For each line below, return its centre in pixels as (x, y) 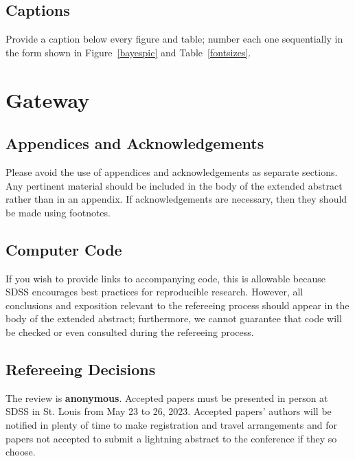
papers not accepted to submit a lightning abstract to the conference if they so (171, 438)
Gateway (48, 99)
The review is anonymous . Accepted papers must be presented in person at (167, 397)
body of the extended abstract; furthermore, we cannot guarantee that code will (174, 318)
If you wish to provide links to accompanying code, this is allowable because (165, 278)
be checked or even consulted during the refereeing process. (130, 331)
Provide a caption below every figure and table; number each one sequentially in (174, 39)
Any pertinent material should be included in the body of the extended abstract (174, 185)
